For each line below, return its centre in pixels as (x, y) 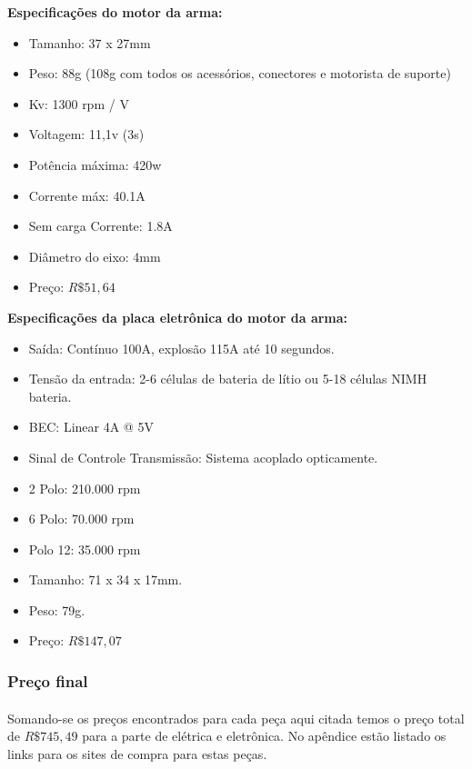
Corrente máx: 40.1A (87, 195)
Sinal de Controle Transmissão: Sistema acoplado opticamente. (203, 457)
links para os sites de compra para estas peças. (137, 753)
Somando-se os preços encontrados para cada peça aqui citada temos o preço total (236, 718)
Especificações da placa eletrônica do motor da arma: (178, 317)
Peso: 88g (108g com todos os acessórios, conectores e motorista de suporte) (240, 73)
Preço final (48, 680)
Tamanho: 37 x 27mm (90, 42)
